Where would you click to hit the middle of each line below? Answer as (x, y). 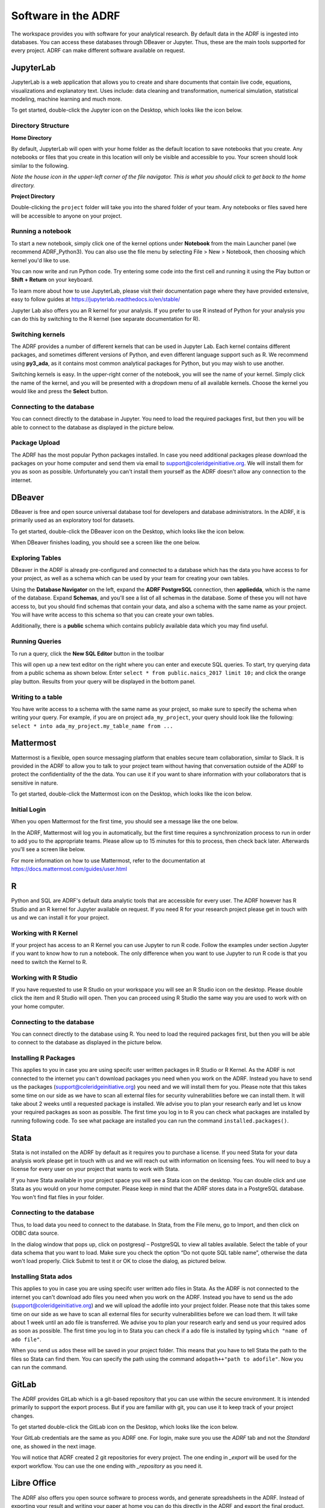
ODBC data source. (35, 1233)
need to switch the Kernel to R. (49, 962)
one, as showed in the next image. (54, 1446)
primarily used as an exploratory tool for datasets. (73, 520)
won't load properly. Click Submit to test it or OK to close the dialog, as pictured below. (119, 1261)
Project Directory (33, 196)
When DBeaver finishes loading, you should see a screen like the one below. (106, 542)
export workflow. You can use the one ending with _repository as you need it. (107, 1466)
